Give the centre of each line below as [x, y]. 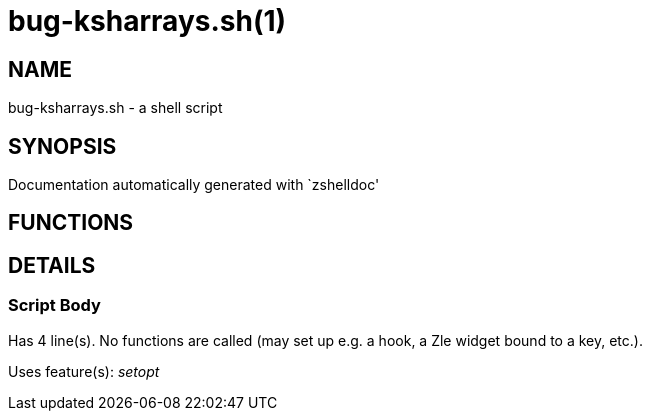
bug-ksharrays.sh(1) [147, 21]
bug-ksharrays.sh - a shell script [115, 108]
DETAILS [52, 265]
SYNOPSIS [62, 146]
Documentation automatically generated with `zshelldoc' [194, 185]
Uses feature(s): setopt [84, 371]
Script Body [54, 305]
